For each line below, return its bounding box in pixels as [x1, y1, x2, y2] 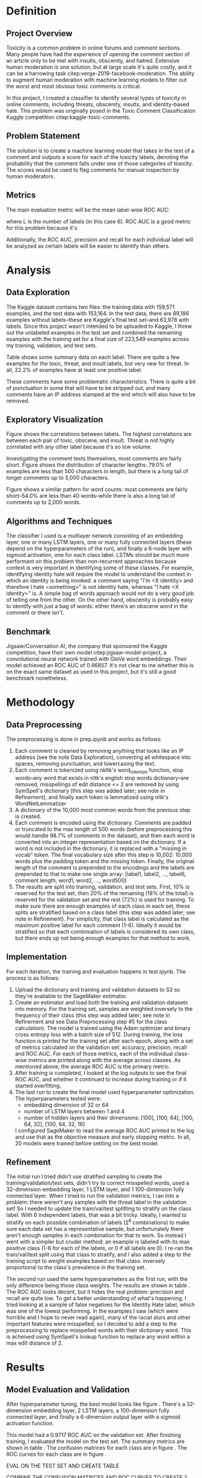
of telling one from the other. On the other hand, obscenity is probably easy [6, 596, 194, 603]
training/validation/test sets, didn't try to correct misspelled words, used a [6, 1180, 189, 1187]
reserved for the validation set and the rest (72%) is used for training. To [14, 896, 194, 903]
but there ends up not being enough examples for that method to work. [14, 934, 191, 942]
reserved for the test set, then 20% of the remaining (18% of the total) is [14, 889, 194, 896]
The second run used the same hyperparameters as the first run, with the [6, 1275, 188, 1283]
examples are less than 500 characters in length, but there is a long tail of [6, 468, 188, 475]
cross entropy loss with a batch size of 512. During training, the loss [14, 1031, 183, 1038]
